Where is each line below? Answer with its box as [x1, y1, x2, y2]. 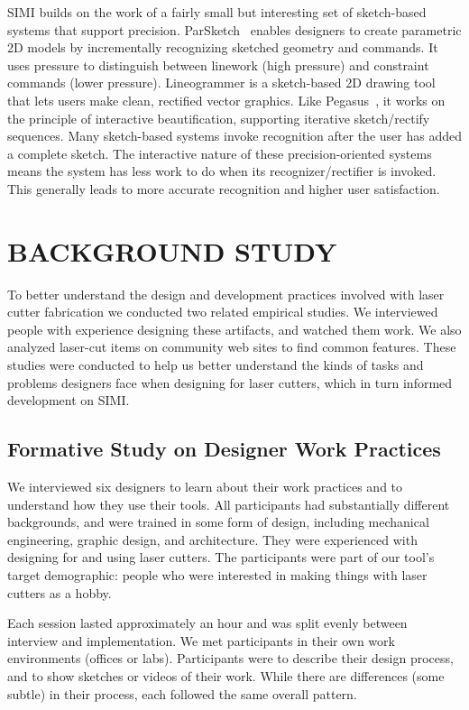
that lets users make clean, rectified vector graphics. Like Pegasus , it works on [7, 90, 446, 109]
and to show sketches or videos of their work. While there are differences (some [7, 666, 445, 685]
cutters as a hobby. [7, 583, 112, 602]
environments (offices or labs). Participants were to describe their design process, [7, 649, 454, 668]
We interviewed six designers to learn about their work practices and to [7, 477, 403, 496]
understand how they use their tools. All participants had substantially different [7, 494, 450, 513]
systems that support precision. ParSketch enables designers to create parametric [7, 20, 462, 39]
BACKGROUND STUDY [7, 232, 337, 269]
